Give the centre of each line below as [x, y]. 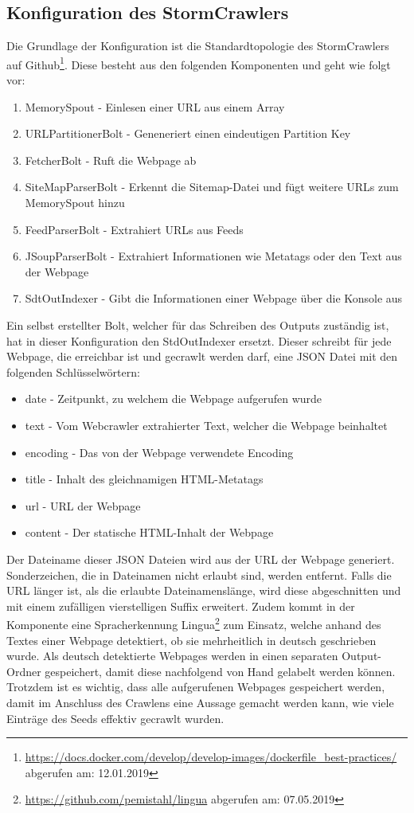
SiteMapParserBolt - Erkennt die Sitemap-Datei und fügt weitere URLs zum [212, 187]
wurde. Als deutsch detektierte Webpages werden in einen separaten [172, 656]
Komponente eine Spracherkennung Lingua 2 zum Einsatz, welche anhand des [194, 623]
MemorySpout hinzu [75, 203]
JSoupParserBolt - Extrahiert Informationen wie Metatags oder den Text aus [213, 256]
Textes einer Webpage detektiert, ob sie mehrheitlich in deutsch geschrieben [191, 640]
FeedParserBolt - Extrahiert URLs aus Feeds [134, 229]
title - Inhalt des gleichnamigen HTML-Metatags [144, 479]
